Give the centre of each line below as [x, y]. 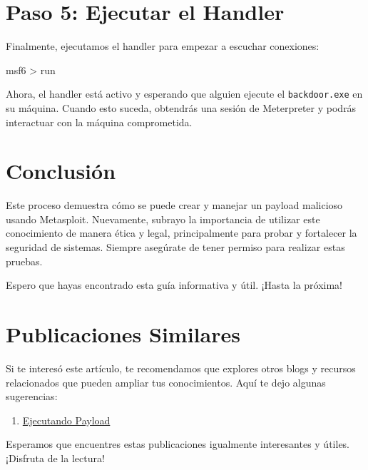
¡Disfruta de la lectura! [55, 458]
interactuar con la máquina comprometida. [99, 122]
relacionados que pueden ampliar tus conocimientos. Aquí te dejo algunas [166, 382]
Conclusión [61, 171]
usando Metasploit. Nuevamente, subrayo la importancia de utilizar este [163, 219]
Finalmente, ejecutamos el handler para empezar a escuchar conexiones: [163, 46]
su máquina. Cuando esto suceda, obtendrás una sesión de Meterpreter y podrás [181, 107]
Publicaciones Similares [123, 334]
